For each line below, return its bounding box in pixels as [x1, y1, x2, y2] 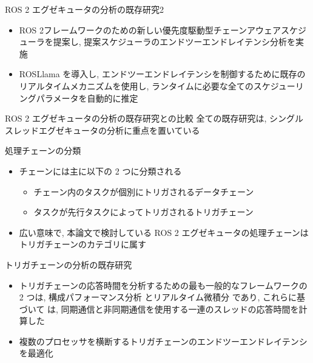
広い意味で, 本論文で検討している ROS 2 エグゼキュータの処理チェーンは [19, 226, 309, 238]
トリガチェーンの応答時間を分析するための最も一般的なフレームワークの [19, 278, 308, 291]
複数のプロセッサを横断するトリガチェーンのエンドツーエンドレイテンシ [19, 334, 308, 347]
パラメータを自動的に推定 [36, 91, 138, 104]
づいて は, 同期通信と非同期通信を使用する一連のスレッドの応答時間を [19, 302, 299, 315]
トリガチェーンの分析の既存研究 [5, 258, 132, 271]
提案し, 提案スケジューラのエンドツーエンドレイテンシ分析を [53, 35, 296, 48]
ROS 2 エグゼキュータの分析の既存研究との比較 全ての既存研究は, [5, 112, 267, 125]
